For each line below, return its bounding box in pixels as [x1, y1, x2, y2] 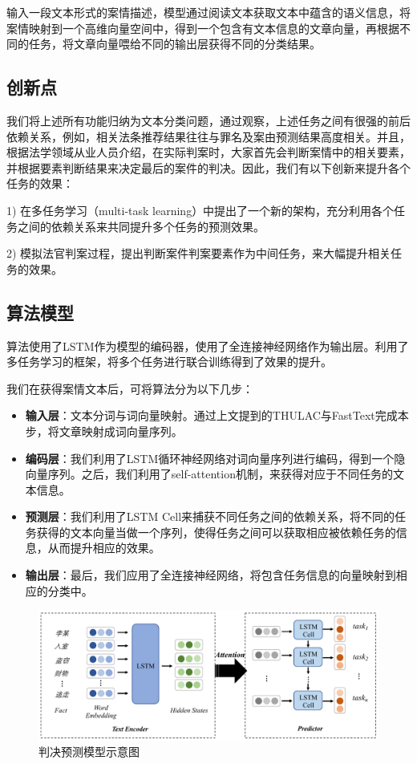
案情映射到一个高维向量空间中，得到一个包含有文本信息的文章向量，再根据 [6, 19, 399, 36]
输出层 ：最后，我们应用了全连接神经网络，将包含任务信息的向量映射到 [25, 567, 396, 583]
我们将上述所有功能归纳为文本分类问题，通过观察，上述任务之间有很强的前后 [6, 112, 411, 128]
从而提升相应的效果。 [47, 539, 160, 556]
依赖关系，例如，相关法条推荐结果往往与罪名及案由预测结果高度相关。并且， [6, 128, 411, 144]
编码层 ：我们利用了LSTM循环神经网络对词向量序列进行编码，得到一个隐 [25, 449, 406, 466]
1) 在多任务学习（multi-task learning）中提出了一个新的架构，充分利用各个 [6, 201, 395, 218]
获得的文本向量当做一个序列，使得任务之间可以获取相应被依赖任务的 [36, 523, 396, 540]
